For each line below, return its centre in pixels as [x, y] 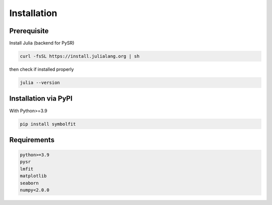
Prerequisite [29, 31]
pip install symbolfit [48, 124]
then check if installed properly [42, 69]
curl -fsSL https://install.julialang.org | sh [80, 56]
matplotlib [33, 176]
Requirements [32, 140]
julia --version [40, 83]
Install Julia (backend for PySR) [42, 43]
